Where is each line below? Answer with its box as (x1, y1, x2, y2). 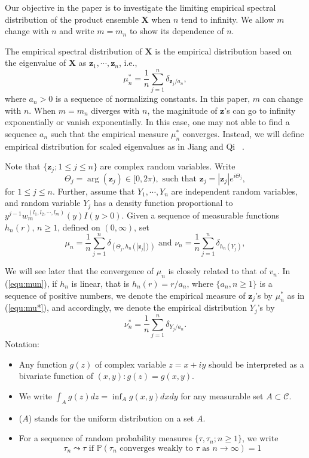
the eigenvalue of (5, 56, 66, 69)
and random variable (5, 196, 81, 209)
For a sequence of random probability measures (19, 432, 192, 444)
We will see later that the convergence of (5, 265, 154, 277)
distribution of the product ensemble (5, 13, 139, 25)
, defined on (57, 220, 100, 233)
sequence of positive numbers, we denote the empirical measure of (5, 289, 246, 301)
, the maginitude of (147, 104, 218, 116)
